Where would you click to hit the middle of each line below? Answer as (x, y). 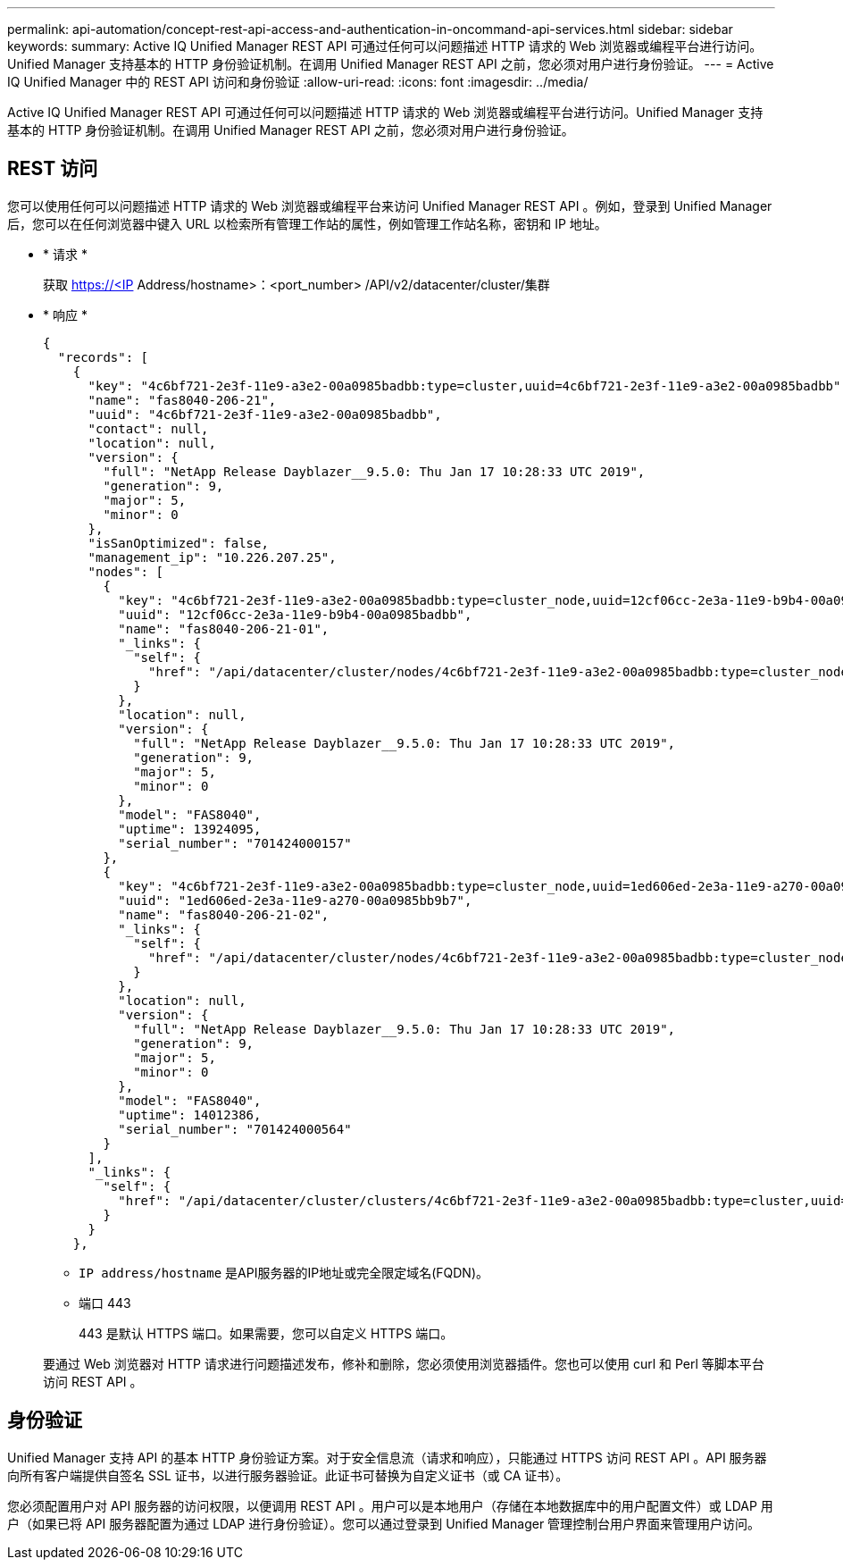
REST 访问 (53, 169)
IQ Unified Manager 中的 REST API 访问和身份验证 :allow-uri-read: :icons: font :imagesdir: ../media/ (298, 82)
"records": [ (103, 357)
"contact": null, (148, 428)
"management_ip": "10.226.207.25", (212, 557)
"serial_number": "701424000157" (235, 843)
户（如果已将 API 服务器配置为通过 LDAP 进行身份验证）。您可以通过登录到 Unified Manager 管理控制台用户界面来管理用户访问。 (384, 1523)
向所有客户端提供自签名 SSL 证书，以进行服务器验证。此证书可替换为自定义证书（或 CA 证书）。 (288, 1475)
